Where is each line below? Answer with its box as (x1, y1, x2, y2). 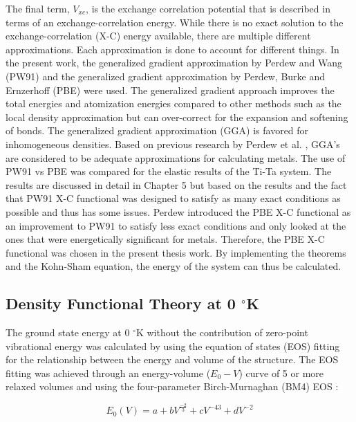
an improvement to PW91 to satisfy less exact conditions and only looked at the (6, 218, 346, 232)
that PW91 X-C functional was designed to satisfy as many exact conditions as (6, 191, 341, 205)
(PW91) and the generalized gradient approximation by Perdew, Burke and (6, 68, 326, 83)
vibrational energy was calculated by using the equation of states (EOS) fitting (6, 338, 340, 353)
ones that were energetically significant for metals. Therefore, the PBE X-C (6, 232, 325, 246)
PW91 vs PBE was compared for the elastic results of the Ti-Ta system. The (6, 164, 332, 178)
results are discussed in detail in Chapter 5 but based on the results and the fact (6, 177, 347, 192)
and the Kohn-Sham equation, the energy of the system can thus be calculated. (6, 259, 341, 273)
